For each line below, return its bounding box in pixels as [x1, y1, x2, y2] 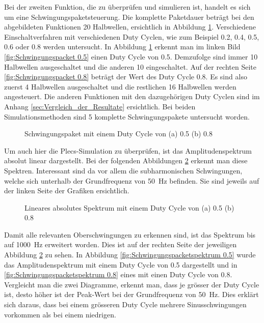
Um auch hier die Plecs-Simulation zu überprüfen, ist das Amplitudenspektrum [4, 145, 252, 156]
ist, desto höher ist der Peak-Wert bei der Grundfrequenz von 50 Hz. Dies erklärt [4, 289, 259, 300]
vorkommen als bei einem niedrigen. [4, 309, 116, 319]
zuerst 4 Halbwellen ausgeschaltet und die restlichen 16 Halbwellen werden [4, 81, 236, 92]
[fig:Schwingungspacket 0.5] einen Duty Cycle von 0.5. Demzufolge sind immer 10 [4, 51, 258, 62]
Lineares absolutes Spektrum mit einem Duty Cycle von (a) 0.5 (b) [24, 202, 234, 213]
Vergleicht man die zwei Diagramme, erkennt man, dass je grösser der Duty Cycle [4, 279, 259, 289]
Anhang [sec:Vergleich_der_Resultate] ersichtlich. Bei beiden [4, 101, 196, 111]
